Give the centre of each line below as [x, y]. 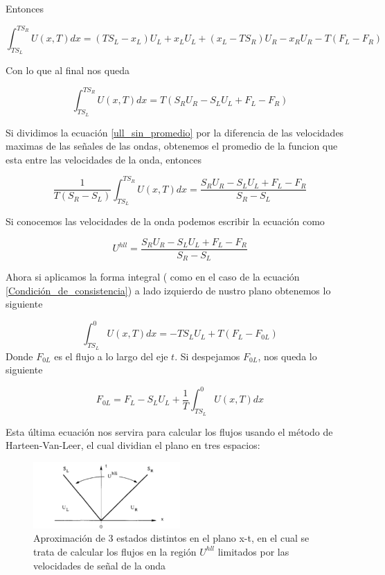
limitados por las [253, 551]
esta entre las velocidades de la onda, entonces [104, 159]
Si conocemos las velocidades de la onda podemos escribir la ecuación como [165, 221]
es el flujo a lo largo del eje [111, 356]
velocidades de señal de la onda [100, 565]
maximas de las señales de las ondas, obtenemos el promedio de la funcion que [172, 146]
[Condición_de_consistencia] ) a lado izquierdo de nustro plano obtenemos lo [168, 290]
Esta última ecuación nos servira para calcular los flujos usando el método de [169, 431]
